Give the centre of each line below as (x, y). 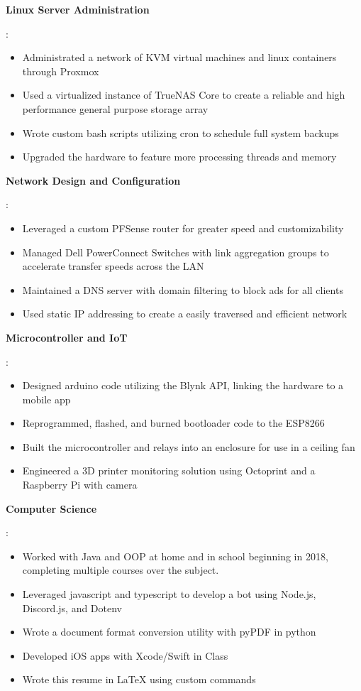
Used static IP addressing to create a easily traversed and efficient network (185, 314)
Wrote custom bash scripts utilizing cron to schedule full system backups (180, 132)
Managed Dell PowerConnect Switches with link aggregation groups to (176, 252)
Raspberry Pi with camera (80, 485)
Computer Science (51, 508)
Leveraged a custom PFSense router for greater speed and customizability (183, 228)
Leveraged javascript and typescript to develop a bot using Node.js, (169, 594)
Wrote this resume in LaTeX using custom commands (139, 679)
